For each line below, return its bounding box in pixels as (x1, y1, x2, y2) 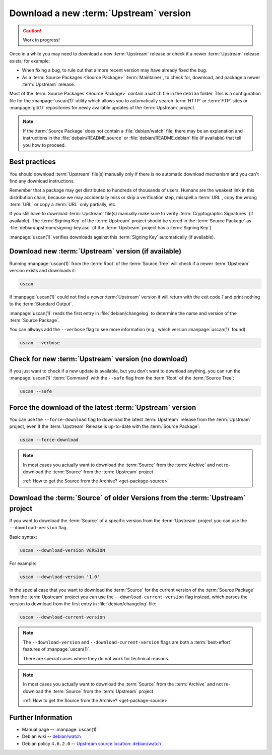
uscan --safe (20, 389, 52, 394)
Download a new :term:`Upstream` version (9, 8, 191, 19)
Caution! (23, 28, 42, 34)
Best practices (9, 158, 56, 166)
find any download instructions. (9, 178, 75, 184)
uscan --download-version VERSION (20, 547, 105, 553)
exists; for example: (9, 58, 50, 64)
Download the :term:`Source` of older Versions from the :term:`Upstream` (9, 494, 246, 502)
